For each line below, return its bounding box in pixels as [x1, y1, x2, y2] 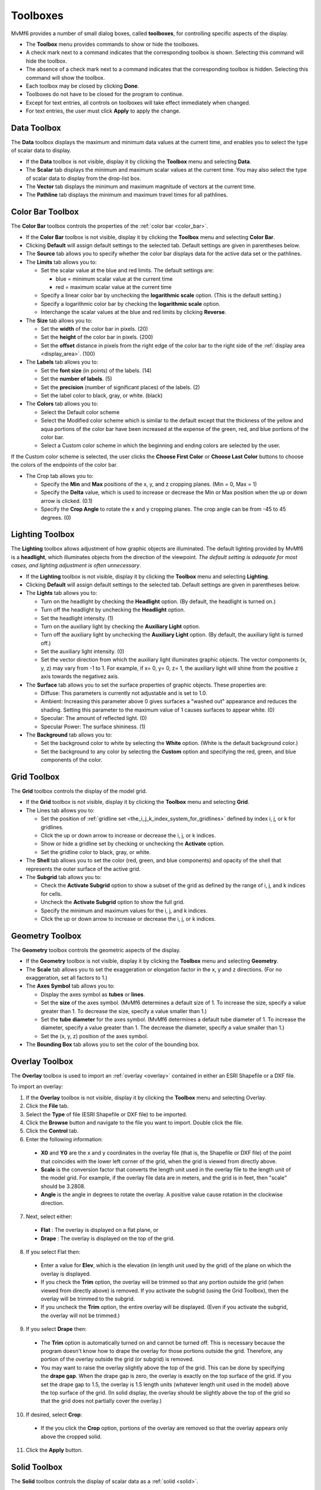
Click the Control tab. [26, 1127, 79, 1135]
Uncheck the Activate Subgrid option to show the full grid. [40, 899, 185, 906]
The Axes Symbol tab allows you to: [26, 982, 115, 989]
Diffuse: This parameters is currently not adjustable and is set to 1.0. [40, 690, 207, 697]
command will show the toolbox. [26, 74, 105, 81]
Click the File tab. [26, 1103, 69, 1110]
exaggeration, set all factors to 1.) [26, 974, 108, 982]
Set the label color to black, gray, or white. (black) [40, 392, 163, 399]
